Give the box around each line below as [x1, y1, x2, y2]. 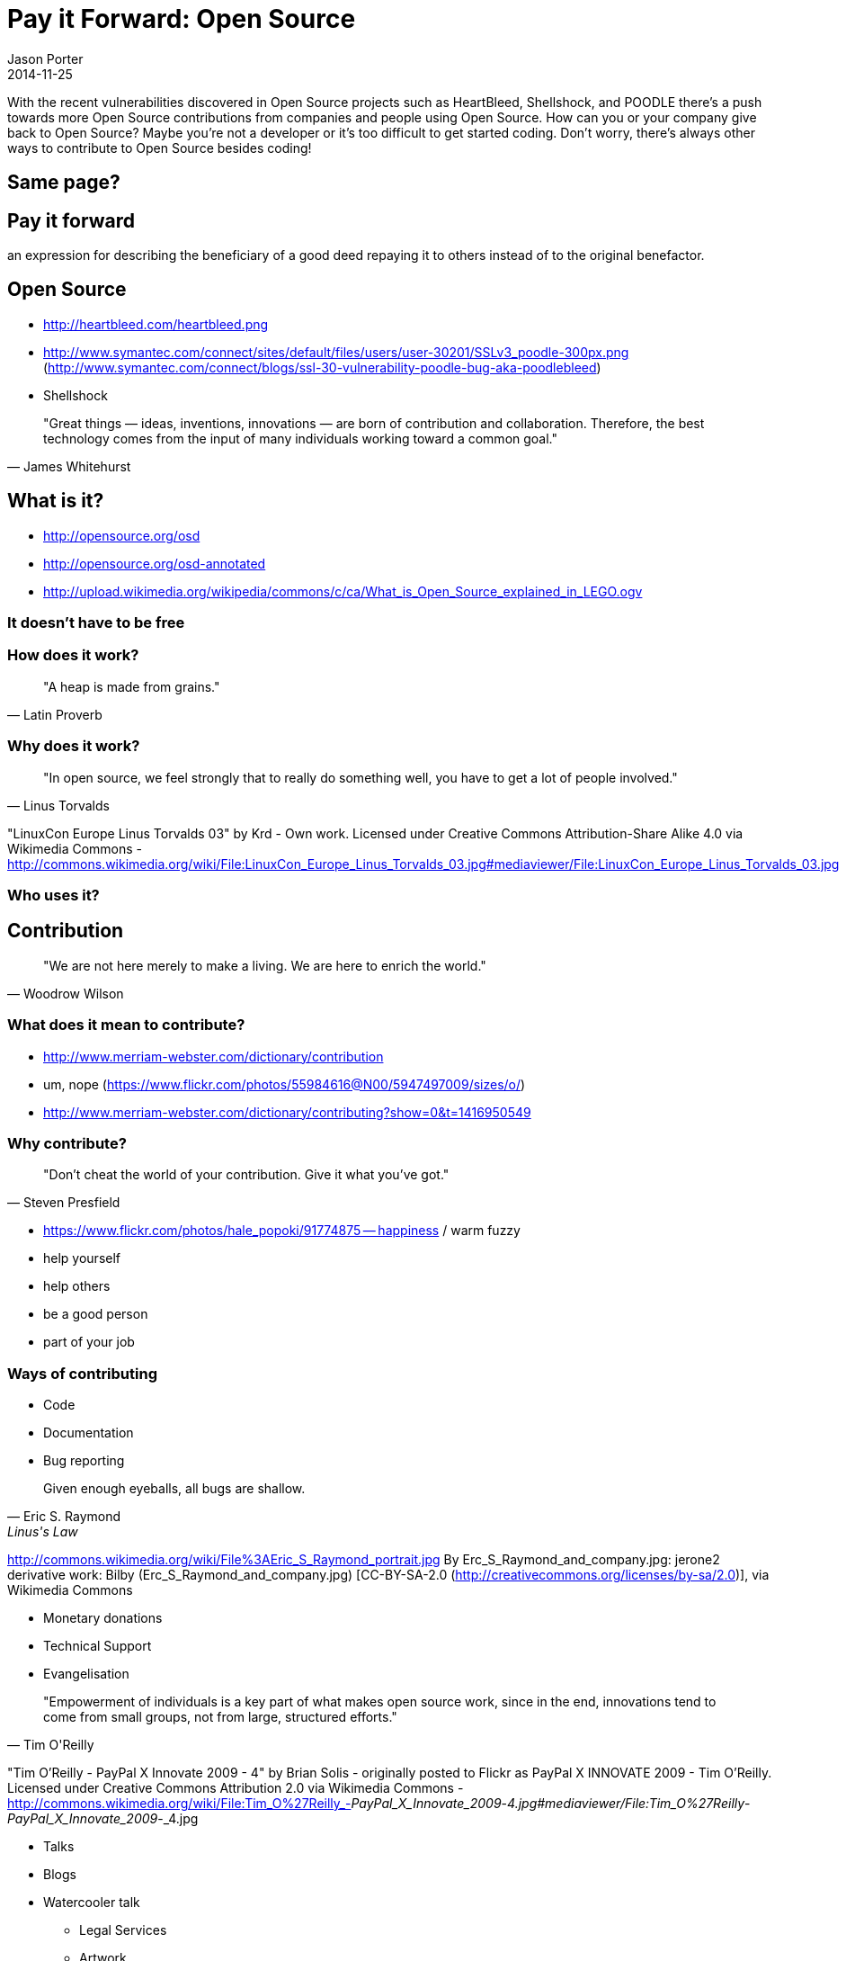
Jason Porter [7, 50, 84, 67]
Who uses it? [7, 885, 100, 904]
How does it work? [7, 646, 139, 665]
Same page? [7, 171, 120, 194]
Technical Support [43, 1638, 152, 1654]
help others [43, 1278, 111, 1294]
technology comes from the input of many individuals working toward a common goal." [43, 430, 558, 446]
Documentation [43, 1425, 134, 1441]
